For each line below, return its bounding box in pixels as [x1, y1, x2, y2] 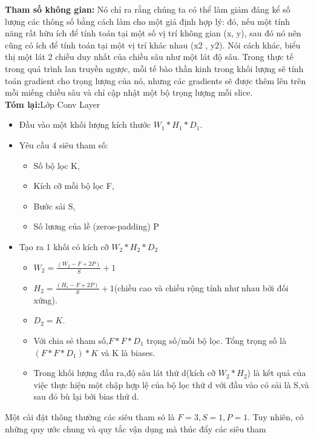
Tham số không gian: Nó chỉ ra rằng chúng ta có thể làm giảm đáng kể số [5, 3, 290, 15]
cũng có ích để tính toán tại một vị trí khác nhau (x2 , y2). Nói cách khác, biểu [5, 38, 301, 51]
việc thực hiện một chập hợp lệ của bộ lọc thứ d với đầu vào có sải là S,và [33, 378, 309, 391]
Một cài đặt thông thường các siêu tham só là [5, 410, 175, 423]
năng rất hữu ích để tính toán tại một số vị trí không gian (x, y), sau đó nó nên [5, 27, 301, 39]
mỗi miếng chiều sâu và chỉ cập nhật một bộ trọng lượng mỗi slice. [5, 86, 253, 99]
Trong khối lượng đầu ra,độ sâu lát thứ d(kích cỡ [33, 366, 216, 379]
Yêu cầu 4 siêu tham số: [19, 138, 108, 151]
